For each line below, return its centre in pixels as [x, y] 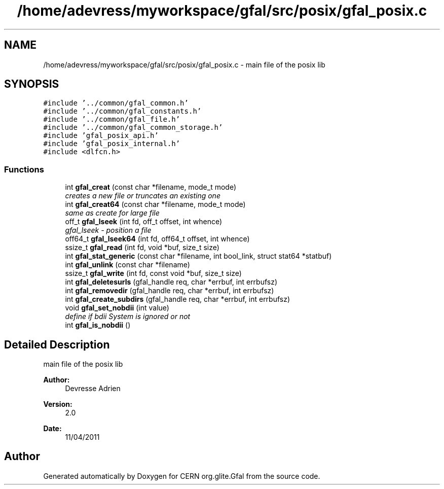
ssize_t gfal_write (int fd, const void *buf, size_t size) [153, 273]
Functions [24, 169]
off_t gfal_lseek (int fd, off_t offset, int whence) [144, 222]
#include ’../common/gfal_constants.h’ [122, 111]
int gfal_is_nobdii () [98, 325]
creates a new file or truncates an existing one [143, 196]
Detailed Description [57, 344]
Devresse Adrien [93, 389]
